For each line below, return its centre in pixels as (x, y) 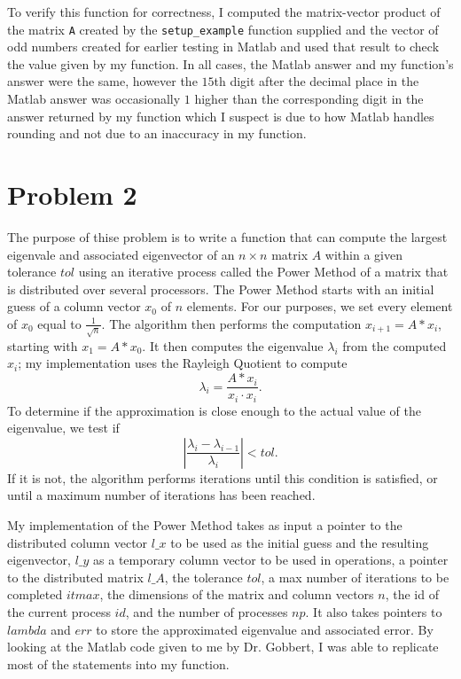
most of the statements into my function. (118, 663)
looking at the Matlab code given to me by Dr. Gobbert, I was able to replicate (223, 647)
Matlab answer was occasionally (94, 99)
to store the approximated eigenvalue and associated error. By (265, 629)
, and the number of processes (207, 611)
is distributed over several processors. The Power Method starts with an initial (221, 289)
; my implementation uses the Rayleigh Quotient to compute (183, 363)
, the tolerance (203, 577)
